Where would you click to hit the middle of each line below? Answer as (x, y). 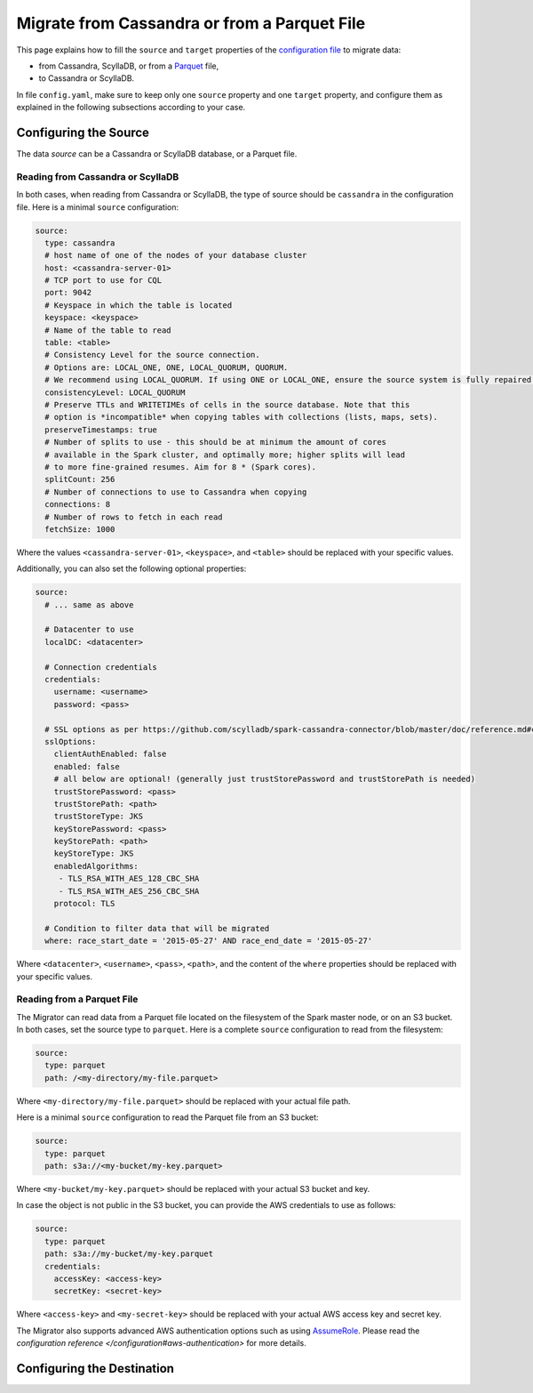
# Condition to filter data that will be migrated (157, 928)
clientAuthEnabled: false (110, 754)
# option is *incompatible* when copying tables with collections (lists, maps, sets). (242, 417)
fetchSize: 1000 (80, 529)
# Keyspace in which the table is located (139, 305)
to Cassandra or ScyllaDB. (87, 78)
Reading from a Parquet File (77, 999)
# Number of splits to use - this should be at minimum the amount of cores (215, 442)
